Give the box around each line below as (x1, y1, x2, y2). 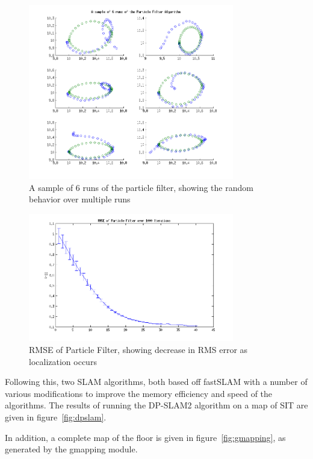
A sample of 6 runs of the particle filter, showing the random (29, 181, 253, 193)
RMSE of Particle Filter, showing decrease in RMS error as (29, 343, 248, 355)
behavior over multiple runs (29, 193, 131, 205)
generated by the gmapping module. (5, 443, 138, 455)
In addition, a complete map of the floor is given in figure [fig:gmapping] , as (5, 431, 286, 443)
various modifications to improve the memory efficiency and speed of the (5, 387, 273, 399)
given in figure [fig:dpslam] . (5, 410, 107, 423)
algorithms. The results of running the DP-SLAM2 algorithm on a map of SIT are (5, 399, 308, 411)
